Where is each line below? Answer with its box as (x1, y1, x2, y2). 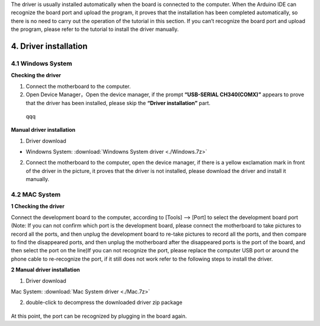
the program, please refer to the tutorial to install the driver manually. (11, 26, 179, 33)
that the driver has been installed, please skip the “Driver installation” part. (25, 99, 210, 106)
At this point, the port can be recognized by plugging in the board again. (11, 312, 187, 319)
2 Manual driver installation (11, 266, 80, 273)
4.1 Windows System (11, 59, 72, 68)
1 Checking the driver (11, 202, 65, 210)
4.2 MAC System (11, 191, 61, 198)
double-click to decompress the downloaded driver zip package (25, 299, 183, 306)
